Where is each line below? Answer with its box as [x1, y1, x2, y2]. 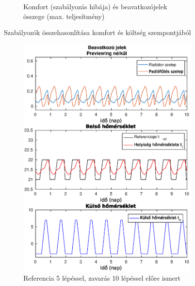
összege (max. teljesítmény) [23, 11, 105, 21]
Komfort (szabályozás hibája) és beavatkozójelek [23, 1, 167, 11]
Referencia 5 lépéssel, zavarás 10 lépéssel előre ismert [23, 272, 180, 283]
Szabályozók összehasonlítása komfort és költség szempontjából [4, 27, 191, 37]
